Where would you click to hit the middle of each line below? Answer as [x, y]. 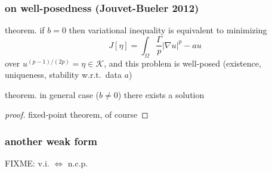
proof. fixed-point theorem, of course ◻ [77, 114]
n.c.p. [78, 163]
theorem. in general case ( [52, 94]
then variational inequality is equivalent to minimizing [168, 30]
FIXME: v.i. [27, 163]
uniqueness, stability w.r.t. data [63, 75]
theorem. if [25, 30]
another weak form [51, 141]
